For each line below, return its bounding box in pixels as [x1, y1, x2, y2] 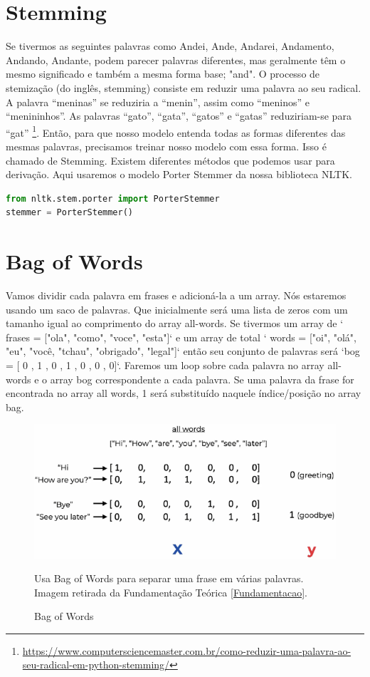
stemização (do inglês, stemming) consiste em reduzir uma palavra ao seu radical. [6, 80, 361, 95]
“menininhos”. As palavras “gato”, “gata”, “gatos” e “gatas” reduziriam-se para [6, 108, 351, 123]
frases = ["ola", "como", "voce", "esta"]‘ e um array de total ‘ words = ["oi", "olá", [6, 329, 356, 344]
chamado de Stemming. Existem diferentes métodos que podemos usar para [6, 153, 335, 167]
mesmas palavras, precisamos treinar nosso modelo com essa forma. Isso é [6, 138, 327, 153]
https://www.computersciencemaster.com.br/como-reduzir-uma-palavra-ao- [22, 643, 351, 658]
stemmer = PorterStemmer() [6, 207, 133, 218]
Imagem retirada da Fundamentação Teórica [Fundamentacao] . [34, 584, 307, 599]
